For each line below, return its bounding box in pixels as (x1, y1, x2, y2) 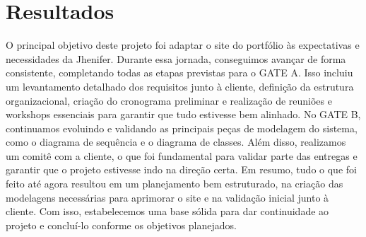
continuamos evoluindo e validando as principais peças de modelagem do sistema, (6, 120, 358, 135)
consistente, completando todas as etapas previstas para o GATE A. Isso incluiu (6, 65, 353, 80)
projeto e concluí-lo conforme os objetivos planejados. (6, 217, 237, 232)
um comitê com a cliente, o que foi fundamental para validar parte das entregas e (6, 148, 358, 163)
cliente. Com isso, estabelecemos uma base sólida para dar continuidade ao (6, 204, 329, 219)
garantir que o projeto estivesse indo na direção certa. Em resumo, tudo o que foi (6, 162, 357, 177)
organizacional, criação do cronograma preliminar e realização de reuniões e (6, 93, 332, 108)
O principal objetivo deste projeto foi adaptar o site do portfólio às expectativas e (6, 37, 360, 52)
